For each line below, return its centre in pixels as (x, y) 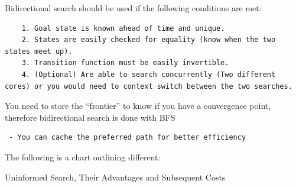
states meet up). (39, 51)
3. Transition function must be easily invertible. (125, 63)
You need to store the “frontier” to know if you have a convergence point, (138, 106)
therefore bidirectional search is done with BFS (90, 117)
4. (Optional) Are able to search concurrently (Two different (149, 74)
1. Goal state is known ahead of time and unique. (123, 28)
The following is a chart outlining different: (83, 157)
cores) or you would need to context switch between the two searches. (149, 86)
